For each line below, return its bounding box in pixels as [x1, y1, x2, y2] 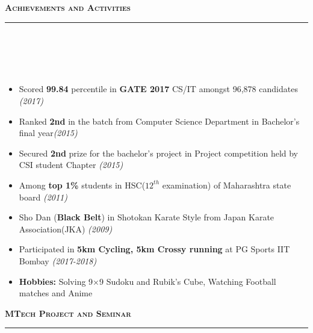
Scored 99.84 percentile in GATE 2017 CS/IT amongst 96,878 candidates [19, 82, 298, 95]
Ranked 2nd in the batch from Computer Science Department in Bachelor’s [19, 114, 300, 127]
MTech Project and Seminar [5, 307, 131, 319]
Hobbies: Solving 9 [19, 275, 93, 287]
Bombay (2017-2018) [19, 254, 97, 267]
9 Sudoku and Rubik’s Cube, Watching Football [99, 275, 276, 287]
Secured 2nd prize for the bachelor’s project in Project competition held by [19, 146, 299, 159]
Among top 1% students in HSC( [19, 178, 146, 191]
